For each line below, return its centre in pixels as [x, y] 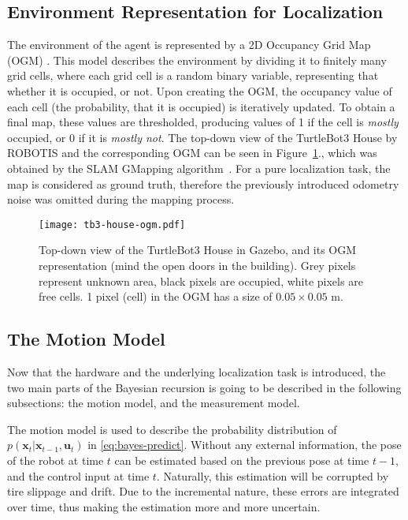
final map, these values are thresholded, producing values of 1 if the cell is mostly [203, 122]
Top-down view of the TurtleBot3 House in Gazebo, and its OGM [198, 250]
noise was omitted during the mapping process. [121, 199]
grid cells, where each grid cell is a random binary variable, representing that [193, 75]
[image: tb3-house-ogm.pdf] [112, 224]
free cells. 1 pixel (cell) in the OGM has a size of [156, 296]
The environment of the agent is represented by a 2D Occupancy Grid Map [189, 45]
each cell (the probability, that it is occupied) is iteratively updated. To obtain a [201, 106]
